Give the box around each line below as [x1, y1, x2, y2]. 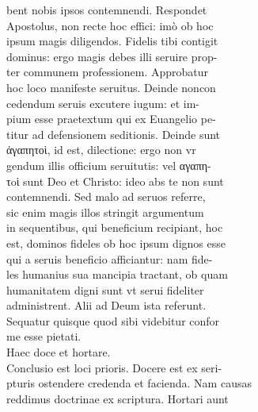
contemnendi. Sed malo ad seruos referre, [6, 188, 206, 205]
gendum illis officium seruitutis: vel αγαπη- [6, 156, 211, 173]
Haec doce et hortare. [6, 344, 111, 360]
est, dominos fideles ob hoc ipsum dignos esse [6, 234, 226, 251]
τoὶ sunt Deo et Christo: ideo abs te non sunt [6, 172, 224, 189]
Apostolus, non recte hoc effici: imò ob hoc [6, 17, 214, 33]
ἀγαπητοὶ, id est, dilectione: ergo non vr [6, 141, 196, 158]
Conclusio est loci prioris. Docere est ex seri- [6, 359, 222, 375]
